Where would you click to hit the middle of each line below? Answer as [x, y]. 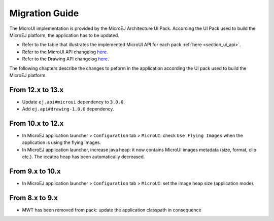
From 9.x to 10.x [35, 172]
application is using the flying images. [62, 142]
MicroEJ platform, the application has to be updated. [64, 35]
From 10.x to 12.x [37, 123]
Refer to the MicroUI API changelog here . [65, 52]
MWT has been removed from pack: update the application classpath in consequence [112, 210]
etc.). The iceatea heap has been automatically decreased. [83, 157]
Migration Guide [44, 13]
